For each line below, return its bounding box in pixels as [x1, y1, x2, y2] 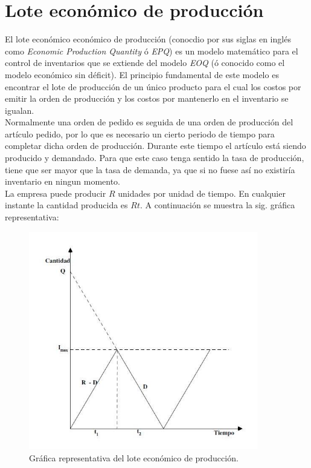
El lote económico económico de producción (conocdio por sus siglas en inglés [5, 33, 291, 45]
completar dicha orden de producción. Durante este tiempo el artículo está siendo [5, 139, 306, 152]
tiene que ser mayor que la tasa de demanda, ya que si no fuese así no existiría [5, 163, 295, 176]
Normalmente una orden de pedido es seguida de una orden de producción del [5, 116, 293, 128]
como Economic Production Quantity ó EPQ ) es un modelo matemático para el [5, 44, 298, 57]
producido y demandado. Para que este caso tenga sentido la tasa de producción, [5, 151, 304, 164]
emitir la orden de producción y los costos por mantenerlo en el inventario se [5, 92, 289, 105]
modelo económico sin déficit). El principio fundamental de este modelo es [5, 68, 279, 81]
